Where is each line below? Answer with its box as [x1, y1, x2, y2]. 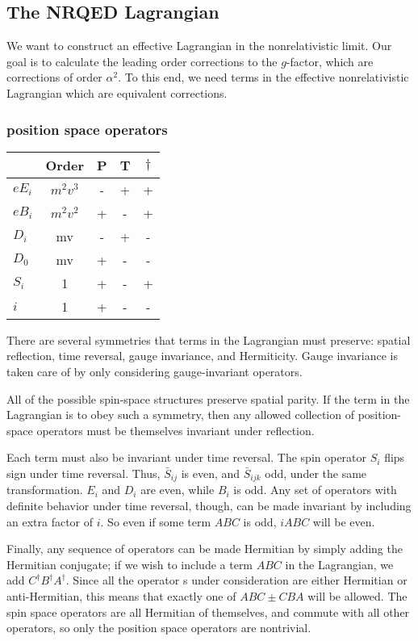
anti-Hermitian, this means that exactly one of [6, 587, 236, 604]
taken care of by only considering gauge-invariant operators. [6, 362, 303, 379]
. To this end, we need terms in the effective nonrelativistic [118, 69, 409, 86]
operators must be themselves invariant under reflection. [36, 421, 315, 438]
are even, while [140, 481, 215, 498]
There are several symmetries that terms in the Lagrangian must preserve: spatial [6, 331, 411, 348]
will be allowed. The [307, 587, 408, 604]
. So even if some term [100, 513, 211, 530]
